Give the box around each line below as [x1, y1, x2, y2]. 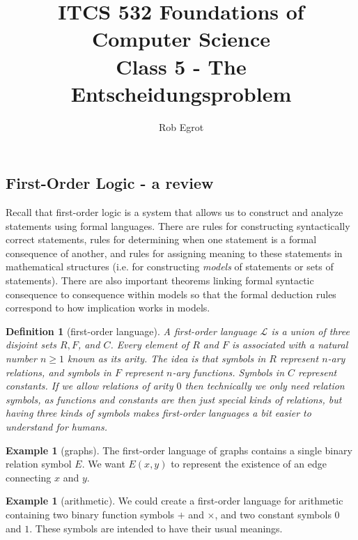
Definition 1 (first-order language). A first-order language [6, 323, 257, 338]
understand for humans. [6, 419, 107, 433]
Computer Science [91, 24, 271, 53]
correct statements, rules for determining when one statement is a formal [6, 232, 317, 247]
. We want [81, 456, 125, 471]
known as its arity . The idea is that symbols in [68, 351, 266, 366]
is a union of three [271, 323, 350, 338]
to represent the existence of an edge [171, 456, 327, 471]
